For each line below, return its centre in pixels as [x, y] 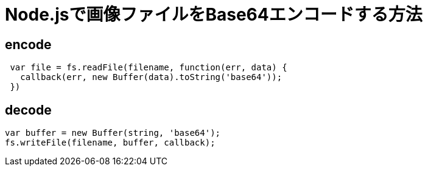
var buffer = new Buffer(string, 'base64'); [113, 133]
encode [28, 44]
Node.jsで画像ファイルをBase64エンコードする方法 [214, 15]
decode [28, 110]
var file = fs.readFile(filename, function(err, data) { [149, 68]
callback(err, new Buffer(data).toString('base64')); [151, 77]
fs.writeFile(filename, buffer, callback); [110, 143]
